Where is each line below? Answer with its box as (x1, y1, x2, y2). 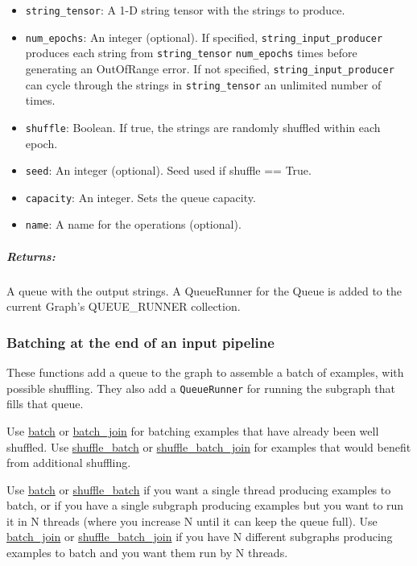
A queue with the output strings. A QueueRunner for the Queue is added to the (6, 282, 402, 299)
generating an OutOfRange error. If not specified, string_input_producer (25, 60, 394, 76)
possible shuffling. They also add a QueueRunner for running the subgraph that (6, 379, 395, 396)
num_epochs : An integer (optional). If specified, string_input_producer (25, 28, 383, 45)
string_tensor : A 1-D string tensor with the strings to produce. (25, 2, 345, 18)
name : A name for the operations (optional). (25, 216, 242, 233)
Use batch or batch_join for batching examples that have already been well (6, 422, 379, 439)
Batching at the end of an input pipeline (6, 332, 275, 352)
